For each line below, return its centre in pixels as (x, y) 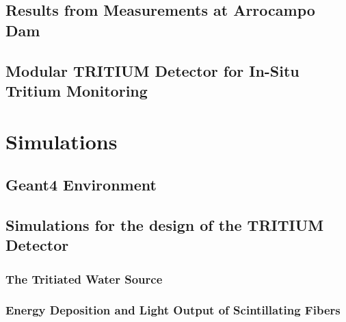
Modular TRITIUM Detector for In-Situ (152, 70)
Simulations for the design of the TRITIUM (165, 224)
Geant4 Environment (81, 185)
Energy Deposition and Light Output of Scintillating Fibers (173, 310)
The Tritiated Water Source (84, 278)
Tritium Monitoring (77, 90)
